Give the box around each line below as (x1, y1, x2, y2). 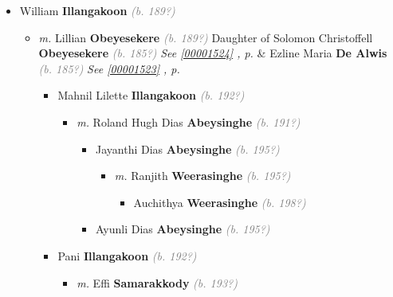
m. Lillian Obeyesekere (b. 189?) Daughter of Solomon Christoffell (38, 29, 373, 45)
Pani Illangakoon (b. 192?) (57, 247, 197, 264)
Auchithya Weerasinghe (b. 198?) (133, 193, 306, 210)
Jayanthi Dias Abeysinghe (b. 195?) (95, 140, 280, 157)
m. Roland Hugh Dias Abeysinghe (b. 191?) (77, 113, 301, 130)
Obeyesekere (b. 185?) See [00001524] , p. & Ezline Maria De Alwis (38, 45, 387, 61)
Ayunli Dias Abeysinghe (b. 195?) (95, 221, 270, 237)
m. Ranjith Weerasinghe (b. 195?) (114, 167, 291, 184)
